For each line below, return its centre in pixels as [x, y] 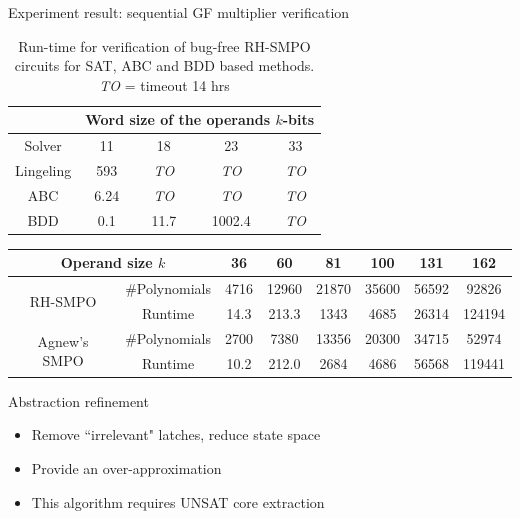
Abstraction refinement [78, 400]
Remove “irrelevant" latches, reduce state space [176, 434]
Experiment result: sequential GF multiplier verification [179, 12]
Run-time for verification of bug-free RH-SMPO [164, 45]
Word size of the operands [178, 119]
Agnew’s [63, 340]
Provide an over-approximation [126, 468]
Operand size [106, 262]
